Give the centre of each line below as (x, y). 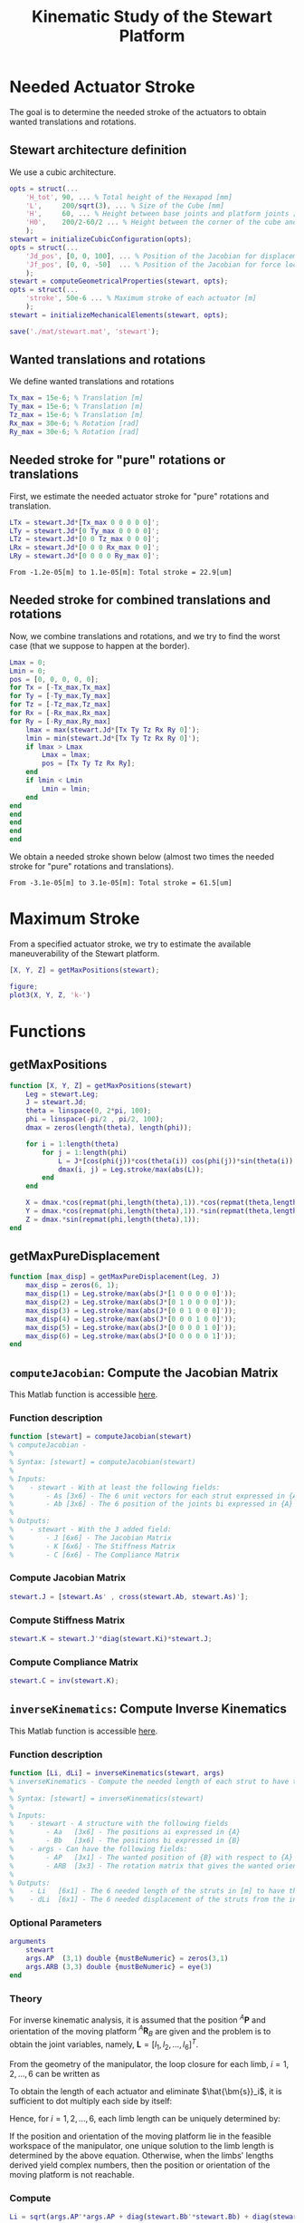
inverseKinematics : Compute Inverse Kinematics (148, 1709)
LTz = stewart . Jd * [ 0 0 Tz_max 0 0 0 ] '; (85, 539)
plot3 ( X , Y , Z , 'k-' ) (50, 995)
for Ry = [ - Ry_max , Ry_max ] (60, 721)
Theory (26, 1998)
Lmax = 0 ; (28, 662)
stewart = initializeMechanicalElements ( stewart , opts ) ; (119, 315)
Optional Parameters (56, 1923)
